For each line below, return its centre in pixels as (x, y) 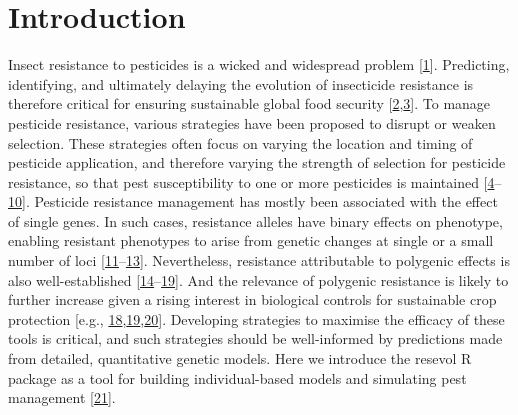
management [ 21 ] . (62, 397)
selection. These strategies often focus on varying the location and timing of (240, 142)
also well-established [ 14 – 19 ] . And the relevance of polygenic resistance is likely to (258, 279)
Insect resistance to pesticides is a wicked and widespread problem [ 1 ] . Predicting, (259, 64)
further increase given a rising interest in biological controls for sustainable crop (252, 299)
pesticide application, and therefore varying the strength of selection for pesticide (257, 162)
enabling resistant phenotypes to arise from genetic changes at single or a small (251, 240)
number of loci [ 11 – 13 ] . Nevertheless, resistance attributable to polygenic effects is (259, 260)
